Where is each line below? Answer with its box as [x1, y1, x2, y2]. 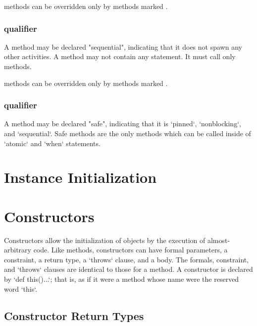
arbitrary [4, 244, 31, 255]
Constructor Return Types [4, 308, 144, 323]
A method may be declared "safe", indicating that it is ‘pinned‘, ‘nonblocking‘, [4, 118, 241, 129]
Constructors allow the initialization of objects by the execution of [4, 235, 206, 245]
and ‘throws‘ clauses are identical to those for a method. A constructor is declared [4, 264, 253, 274]
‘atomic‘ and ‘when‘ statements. [4, 138, 101, 148]
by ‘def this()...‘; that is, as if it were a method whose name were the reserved [4, 274, 239, 284]
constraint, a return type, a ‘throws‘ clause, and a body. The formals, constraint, [4, 254, 249, 264]
